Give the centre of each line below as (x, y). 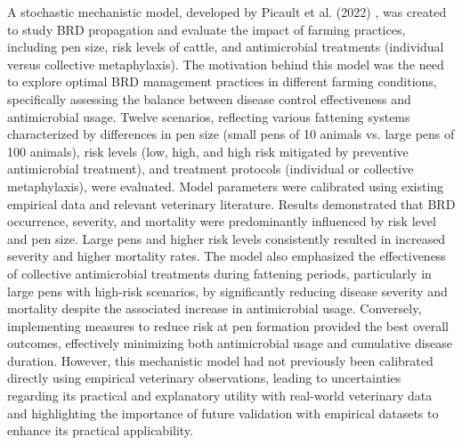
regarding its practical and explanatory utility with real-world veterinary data (220, 396)
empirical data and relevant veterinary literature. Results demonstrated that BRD (231, 203)
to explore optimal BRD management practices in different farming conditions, (222, 81)
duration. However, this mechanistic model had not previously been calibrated (220, 360)
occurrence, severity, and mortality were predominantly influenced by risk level (222, 221)
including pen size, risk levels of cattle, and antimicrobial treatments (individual (226, 47)
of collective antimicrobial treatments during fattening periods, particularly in (219, 273)
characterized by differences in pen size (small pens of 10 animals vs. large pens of (231, 134)
